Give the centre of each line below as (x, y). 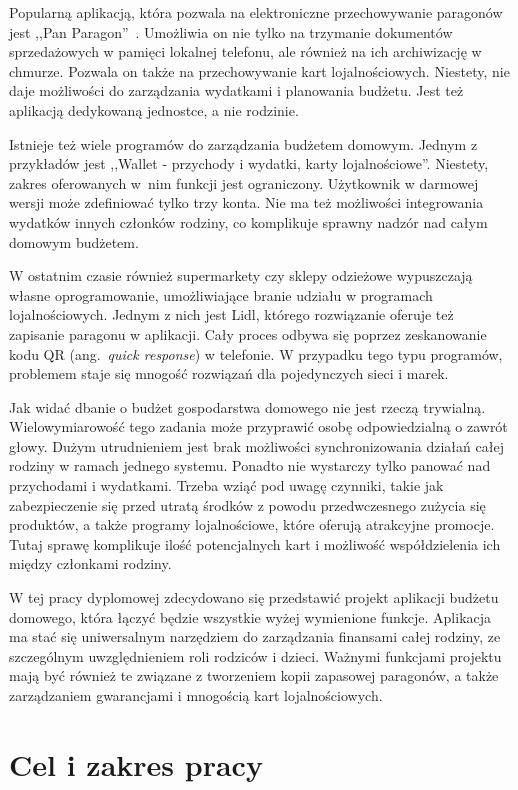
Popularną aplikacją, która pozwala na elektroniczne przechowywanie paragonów (256, 12)
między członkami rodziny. (90, 563)
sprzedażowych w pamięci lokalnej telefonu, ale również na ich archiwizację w (245, 51)
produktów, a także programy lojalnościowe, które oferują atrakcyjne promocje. (252, 524)
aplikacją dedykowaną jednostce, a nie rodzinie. (154, 109)
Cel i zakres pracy (136, 763)
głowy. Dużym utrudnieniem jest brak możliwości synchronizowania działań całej (256, 445)
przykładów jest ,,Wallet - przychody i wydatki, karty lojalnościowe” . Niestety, (249, 163)
